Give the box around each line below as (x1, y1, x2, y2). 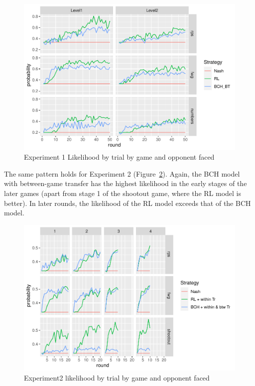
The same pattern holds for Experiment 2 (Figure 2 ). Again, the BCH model (4, 168, 240, 179)
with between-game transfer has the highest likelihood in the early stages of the (4, 178, 247, 189)
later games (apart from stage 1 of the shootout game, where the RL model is (4, 188, 242, 198)
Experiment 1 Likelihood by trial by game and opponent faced (24, 152, 215, 162)
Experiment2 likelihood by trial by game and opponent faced (24, 372, 210, 383)
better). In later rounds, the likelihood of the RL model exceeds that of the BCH (4, 197, 251, 208)
